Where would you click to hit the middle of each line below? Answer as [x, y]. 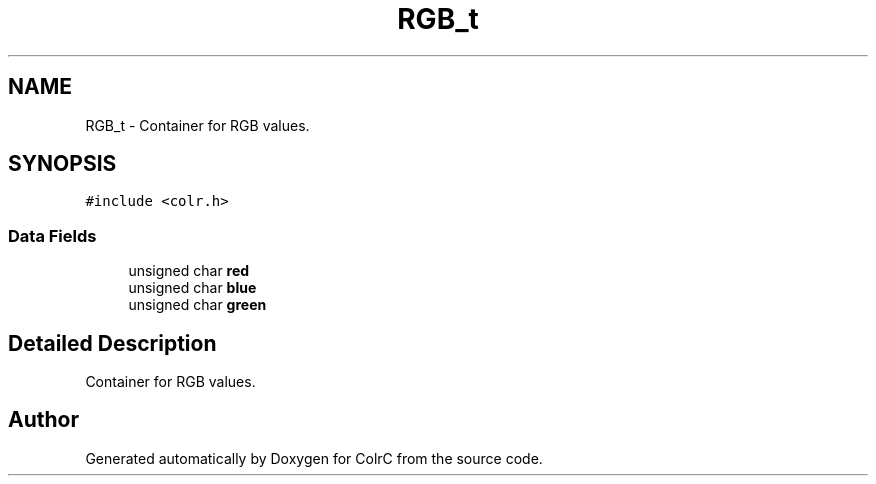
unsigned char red [189, 271]
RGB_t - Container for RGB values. [197, 125]
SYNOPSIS [62, 164]
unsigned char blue [192, 288]
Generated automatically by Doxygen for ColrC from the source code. [314, 458]
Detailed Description [112, 343]
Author [43, 420]
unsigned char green [197, 305]
